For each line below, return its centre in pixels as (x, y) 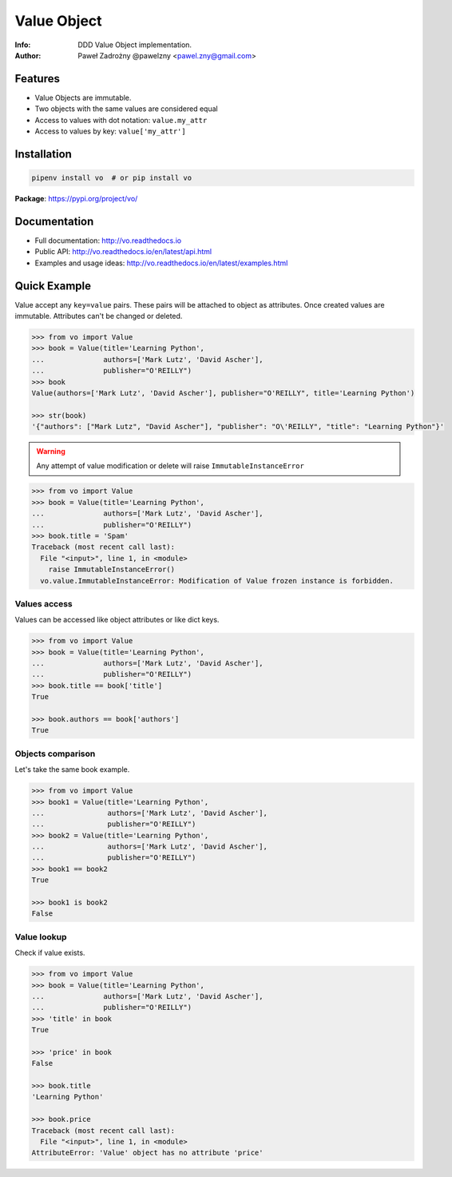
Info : (23, 45)
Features (37, 79)
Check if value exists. (50, 953)
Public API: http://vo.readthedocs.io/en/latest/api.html (123, 252)
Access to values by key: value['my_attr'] (111, 131)
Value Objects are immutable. (83, 97)
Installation (43, 154)
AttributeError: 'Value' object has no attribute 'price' (147, 1153)
